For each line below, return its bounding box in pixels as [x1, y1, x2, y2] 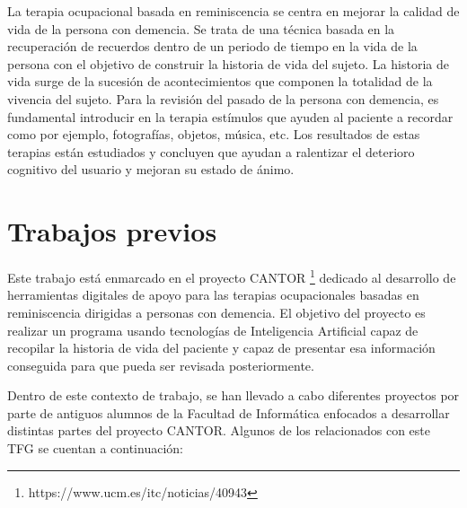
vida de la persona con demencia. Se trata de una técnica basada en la [7, 19, 395, 38]
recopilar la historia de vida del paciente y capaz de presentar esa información [7, 338, 436, 357]
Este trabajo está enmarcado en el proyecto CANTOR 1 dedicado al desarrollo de [7, 266, 456, 286]
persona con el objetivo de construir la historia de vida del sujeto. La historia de [7, 54, 449, 73]
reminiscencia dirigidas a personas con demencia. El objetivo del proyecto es [7, 302, 426, 321]
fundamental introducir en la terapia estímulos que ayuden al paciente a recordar [7, 107, 454, 126]
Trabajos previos [7, 213, 217, 250]
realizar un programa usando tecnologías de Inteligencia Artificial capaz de [7, 320, 419, 339]
